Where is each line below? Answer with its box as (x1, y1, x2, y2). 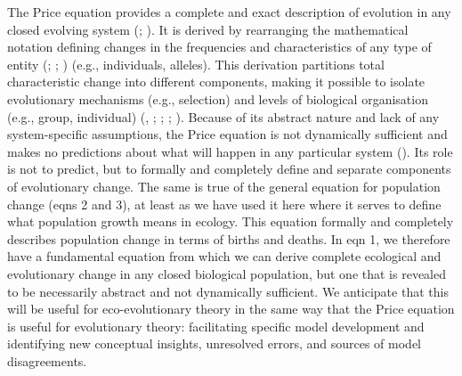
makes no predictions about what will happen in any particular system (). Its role (7, 142, 453, 160)
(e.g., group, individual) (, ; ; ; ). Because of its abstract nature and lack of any (7, 107, 440, 126)
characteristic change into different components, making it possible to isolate (7, 72, 426, 91)
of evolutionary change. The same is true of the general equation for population (7, 176, 441, 195)
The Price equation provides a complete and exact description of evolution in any (7, 3, 451, 20)
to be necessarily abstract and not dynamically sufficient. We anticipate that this (7, 282, 449, 300)
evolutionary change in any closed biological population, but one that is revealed (7, 264, 446, 282)
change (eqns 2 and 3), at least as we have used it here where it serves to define (7, 194, 442, 213)
